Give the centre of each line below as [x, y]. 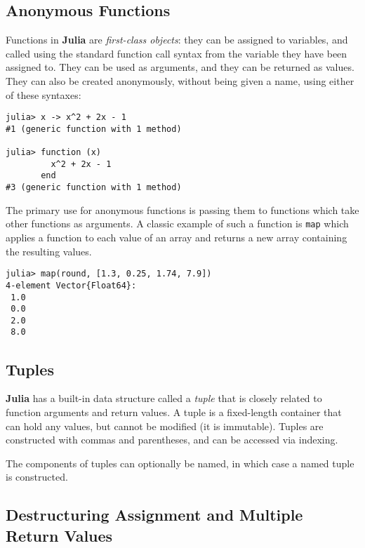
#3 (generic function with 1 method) [94, 188]
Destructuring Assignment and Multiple [154, 515]
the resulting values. [49, 251]
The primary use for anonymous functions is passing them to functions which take [182, 209]
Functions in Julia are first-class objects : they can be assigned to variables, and [177, 40]
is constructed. [37, 477]
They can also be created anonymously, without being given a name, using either [180, 80]
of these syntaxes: [44, 94]
